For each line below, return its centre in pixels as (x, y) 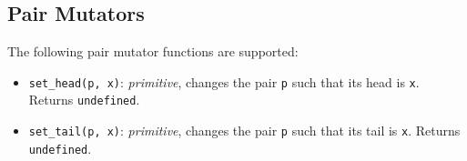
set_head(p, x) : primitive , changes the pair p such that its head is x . (224, 81)
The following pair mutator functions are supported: (153, 51)
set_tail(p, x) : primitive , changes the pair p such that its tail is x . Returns (244, 131)
